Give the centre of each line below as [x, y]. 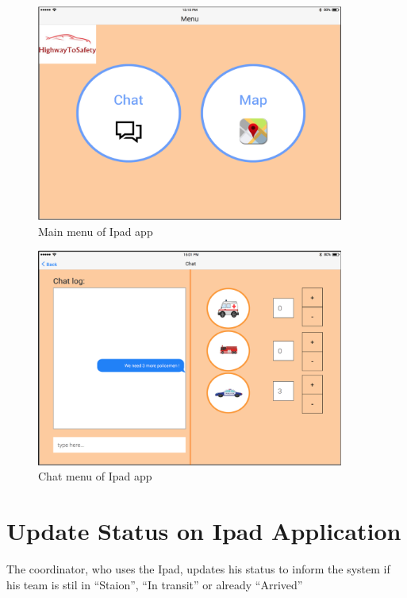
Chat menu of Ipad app [95, 476]
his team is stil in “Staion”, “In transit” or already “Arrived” [155, 584]
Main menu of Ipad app [96, 231]
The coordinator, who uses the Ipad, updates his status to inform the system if [198, 569]
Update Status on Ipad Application [204, 531]
